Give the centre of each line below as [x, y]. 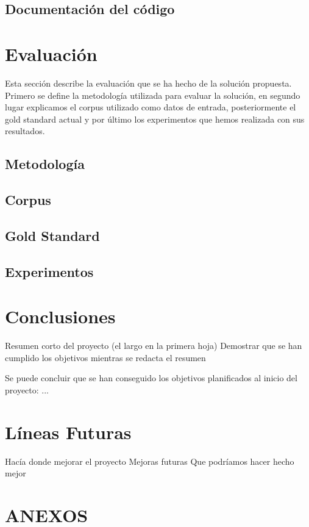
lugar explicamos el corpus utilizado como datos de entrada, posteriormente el [151, 107]
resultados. [25, 131]
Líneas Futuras [68, 432]
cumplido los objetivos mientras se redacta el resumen [105, 357]
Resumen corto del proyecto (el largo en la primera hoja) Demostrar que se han [154, 346]
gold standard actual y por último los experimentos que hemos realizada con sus [155, 119]
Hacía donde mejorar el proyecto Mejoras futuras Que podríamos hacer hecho [150, 461]
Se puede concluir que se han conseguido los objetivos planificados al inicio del [151, 378]
